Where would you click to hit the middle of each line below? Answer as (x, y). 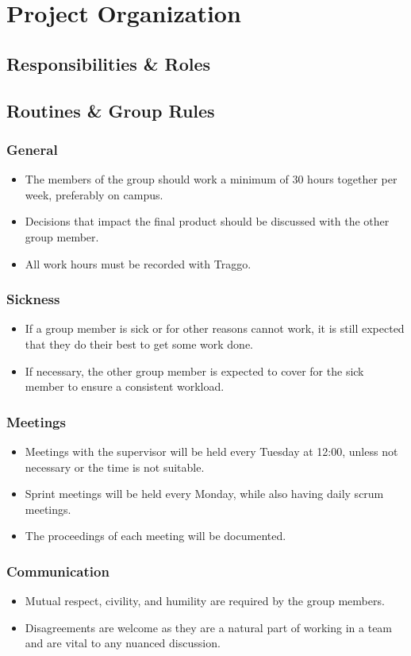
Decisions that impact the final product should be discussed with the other (207, 221)
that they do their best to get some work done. (139, 343)
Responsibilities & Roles (109, 63)
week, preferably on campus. (94, 194)
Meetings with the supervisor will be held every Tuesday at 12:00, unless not (211, 451)
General (32, 149)
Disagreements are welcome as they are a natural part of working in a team (209, 627)
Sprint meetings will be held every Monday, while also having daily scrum (204, 494)
